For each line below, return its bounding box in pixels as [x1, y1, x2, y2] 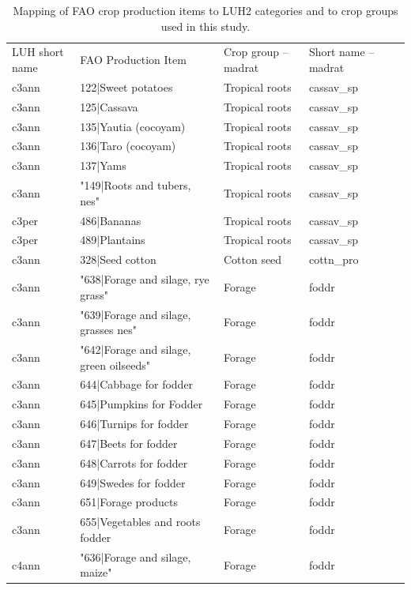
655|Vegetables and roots [80, 513, 201, 530]
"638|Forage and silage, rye [80, 271, 209, 287]
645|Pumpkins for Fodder [80, 396, 203, 412]
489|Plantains [80, 231, 145, 248]
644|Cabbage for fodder [80, 376, 194, 393]
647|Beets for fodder [80, 434, 178, 451]
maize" [80, 564, 112, 581]
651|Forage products [80, 494, 178, 510]
